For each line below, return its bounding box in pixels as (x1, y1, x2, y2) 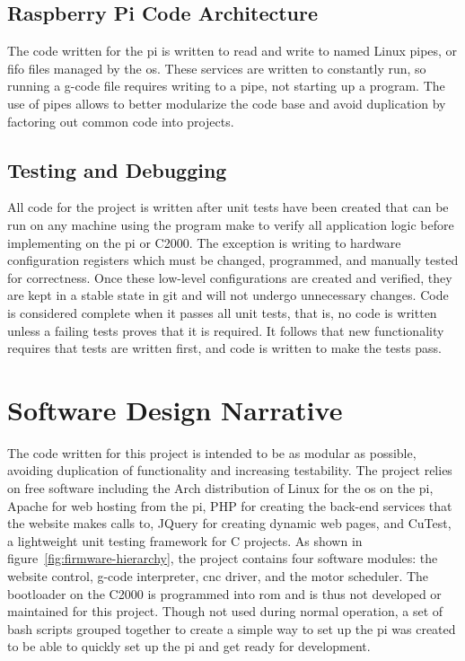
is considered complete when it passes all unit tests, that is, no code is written (7, 303, 437, 322)
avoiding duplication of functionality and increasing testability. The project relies (7, 461, 452, 480)
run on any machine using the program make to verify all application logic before (7, 215, 454, 234)
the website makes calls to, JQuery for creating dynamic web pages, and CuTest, (7, 514, 452, 533)
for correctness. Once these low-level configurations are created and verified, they (7, 268, 452, 286)
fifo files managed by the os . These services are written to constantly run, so (7, 58, 426, 77)
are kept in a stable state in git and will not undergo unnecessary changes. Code (7, 286, 449, 304)
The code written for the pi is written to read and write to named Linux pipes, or (7, 41, 458, 60)
